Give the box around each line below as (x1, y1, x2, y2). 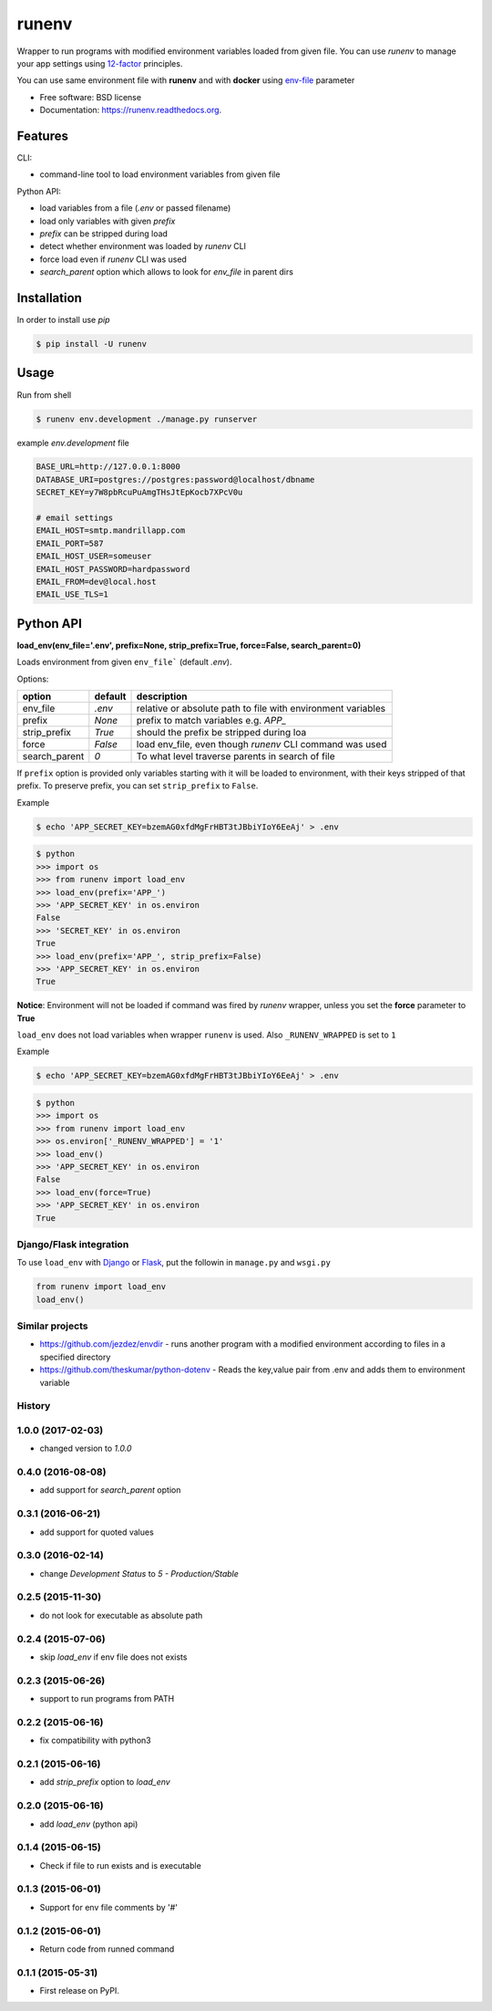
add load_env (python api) (39, 1818, 138, 1829)
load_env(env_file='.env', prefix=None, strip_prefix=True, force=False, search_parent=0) (16, 640, 362, 651)
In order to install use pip (16, 315, 110, 326)
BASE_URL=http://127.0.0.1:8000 (36, 462, 181, 472)
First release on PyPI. (39, 1985, 120, 1996)
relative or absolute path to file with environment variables (136, 703, 386, 715)
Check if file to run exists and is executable (39, 1860, 202, 1870)
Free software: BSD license (39, 91, 141, 102)
